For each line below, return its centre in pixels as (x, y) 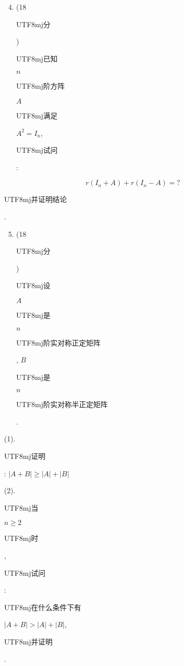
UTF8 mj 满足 (37, 115)
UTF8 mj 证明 (25, 456)
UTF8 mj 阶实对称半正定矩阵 (62, 404)
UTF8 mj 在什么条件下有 (43, 607)
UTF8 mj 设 (33, 285)
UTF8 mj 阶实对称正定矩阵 (58, 342)
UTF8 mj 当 (21, 507)
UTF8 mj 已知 (37, 58)
